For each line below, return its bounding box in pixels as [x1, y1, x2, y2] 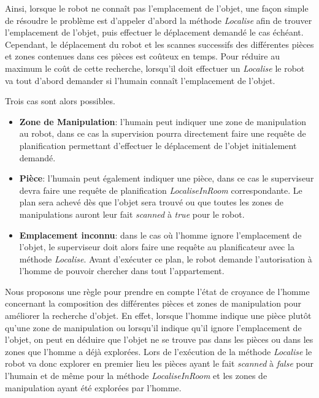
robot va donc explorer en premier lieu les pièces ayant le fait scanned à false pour [5, 357, 313, 370]
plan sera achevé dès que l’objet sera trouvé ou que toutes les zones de [19, 196, 284, 209]
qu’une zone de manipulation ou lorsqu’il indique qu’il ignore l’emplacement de [5, 321, 302, 334]
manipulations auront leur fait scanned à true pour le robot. [19, 207, 245, 220]
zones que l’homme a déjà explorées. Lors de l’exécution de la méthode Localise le [5, 345, 312, 358]
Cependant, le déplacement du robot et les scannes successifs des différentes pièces [5, 37, 314, 50]
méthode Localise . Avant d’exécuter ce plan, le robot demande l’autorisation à [19, 252, 312, 265]
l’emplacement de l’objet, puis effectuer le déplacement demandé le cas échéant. [5, 26, 304, 39]
